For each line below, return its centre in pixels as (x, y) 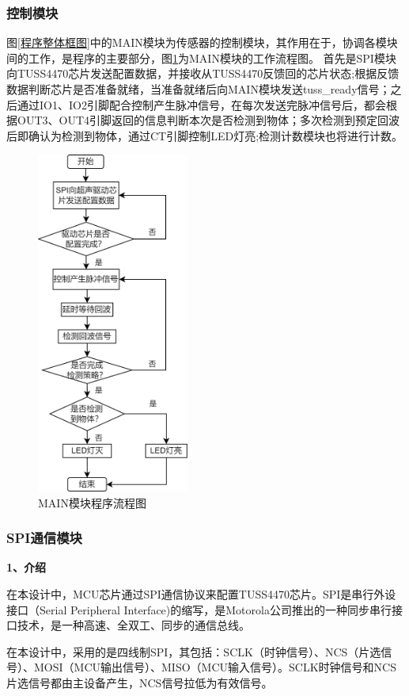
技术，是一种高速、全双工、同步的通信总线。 (133, 625)
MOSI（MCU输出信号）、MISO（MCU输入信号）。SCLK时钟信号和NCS (215, 667)
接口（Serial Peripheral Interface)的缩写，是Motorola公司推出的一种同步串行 (199, 609)
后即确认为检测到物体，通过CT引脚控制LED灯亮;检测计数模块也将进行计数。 (205, 135)
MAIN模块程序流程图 (92, 502)
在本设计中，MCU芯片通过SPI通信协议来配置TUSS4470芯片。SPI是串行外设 (201, 593)
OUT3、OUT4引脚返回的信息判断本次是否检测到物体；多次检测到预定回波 (208, 120)
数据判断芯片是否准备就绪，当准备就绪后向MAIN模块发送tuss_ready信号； (199, 89)
